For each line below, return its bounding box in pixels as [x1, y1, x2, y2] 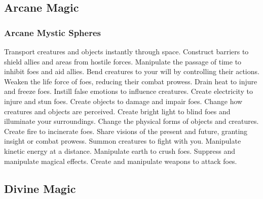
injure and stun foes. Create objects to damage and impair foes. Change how [4, 95, 243, 106]
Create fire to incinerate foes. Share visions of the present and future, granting [4, 125, 248, 136]
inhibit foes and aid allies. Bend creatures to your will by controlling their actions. [4, 66, 259, 77]
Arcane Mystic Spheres [4, 26, 101, 39]
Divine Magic [4, 180, 76, 196]
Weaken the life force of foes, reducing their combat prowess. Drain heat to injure [4, 76, 257, 86]
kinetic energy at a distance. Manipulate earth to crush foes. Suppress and [4, 145, 235, 156]
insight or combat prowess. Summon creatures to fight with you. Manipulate [4, 136, 241, 146]
